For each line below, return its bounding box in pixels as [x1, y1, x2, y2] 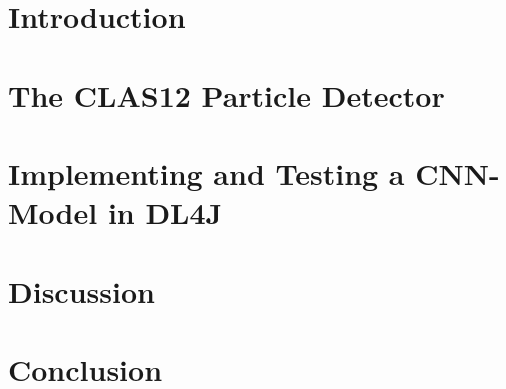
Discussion [8, 270, 155, 311]
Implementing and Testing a [8, 152, 405, 193]
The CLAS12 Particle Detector [8, 74, 445, 115]
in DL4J [107, 192, 223, 233]
